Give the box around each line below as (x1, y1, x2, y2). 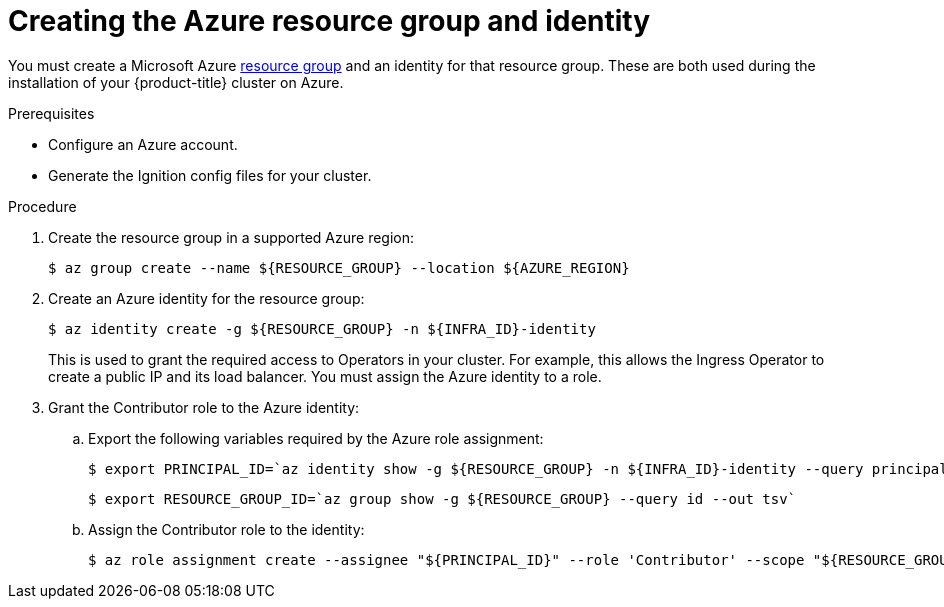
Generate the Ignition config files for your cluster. (48, 166, 372, 184)
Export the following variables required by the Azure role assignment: (88, 429, 544, 447)
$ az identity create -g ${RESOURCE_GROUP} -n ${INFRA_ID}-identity (48, 320, 596, 337)
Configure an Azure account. (48, 135, 238, 153)
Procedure (8, 197, 77, 215)
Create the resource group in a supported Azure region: (48, 228, 415, 246)
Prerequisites (8, 104, 95, 122)
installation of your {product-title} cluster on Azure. (8, 73, 344, 91)
